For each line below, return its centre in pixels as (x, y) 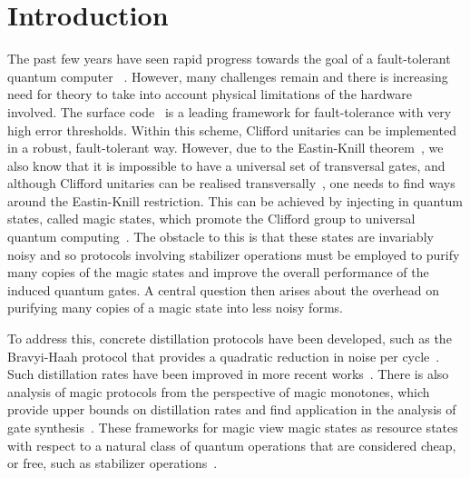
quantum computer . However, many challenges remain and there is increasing (228, 76)
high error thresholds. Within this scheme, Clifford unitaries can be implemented (232, 129)
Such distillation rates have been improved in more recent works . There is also (228, 374)
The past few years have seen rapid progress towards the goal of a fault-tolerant (229, 59)
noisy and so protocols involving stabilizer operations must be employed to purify (234, 254)
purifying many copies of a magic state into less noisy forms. (175, 308)
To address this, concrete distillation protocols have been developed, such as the (230, 339)
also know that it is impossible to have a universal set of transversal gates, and (226, 165)
